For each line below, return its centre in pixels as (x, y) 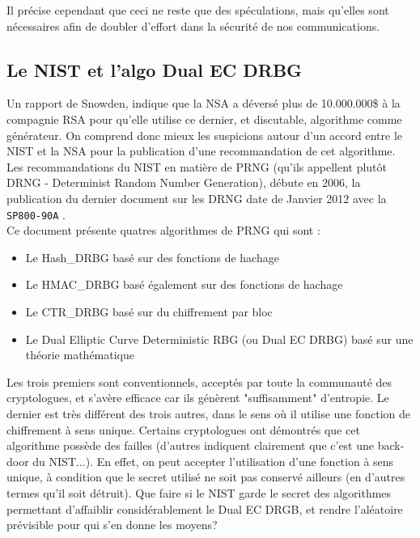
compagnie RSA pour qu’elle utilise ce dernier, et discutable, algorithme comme (204, 119)
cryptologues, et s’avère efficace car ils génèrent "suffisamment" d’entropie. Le (198, 398)
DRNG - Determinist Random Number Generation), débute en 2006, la (184, 182)
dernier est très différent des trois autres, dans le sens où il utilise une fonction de (209, 413)
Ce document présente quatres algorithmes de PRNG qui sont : (163, 230)
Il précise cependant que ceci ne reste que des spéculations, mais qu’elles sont (198, 10)
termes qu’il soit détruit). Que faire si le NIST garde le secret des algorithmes (199, 492)
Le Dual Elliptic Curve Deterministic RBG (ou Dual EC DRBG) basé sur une (219, 339)
